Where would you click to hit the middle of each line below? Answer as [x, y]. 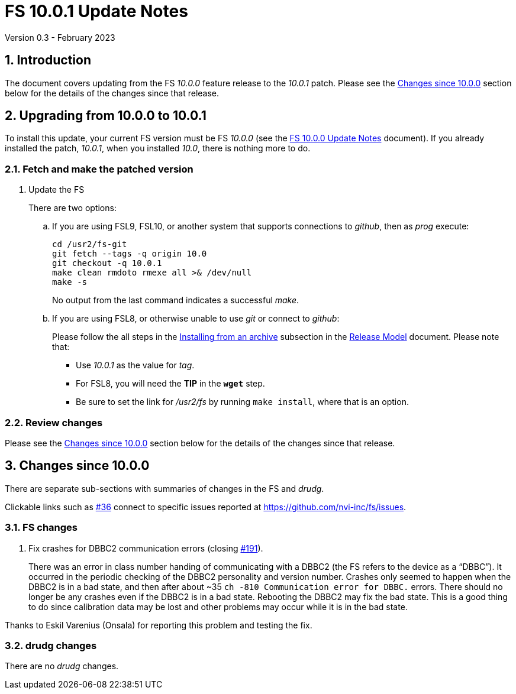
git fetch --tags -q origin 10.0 [130, 254]
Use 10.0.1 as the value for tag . [135, 365]
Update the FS [57, 190]
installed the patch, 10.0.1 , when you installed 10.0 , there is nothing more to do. [158, 148]
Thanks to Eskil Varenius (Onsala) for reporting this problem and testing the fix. [159, 625]
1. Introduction [48, 60]
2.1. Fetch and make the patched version [99, 169]
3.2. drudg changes [51, 645]
